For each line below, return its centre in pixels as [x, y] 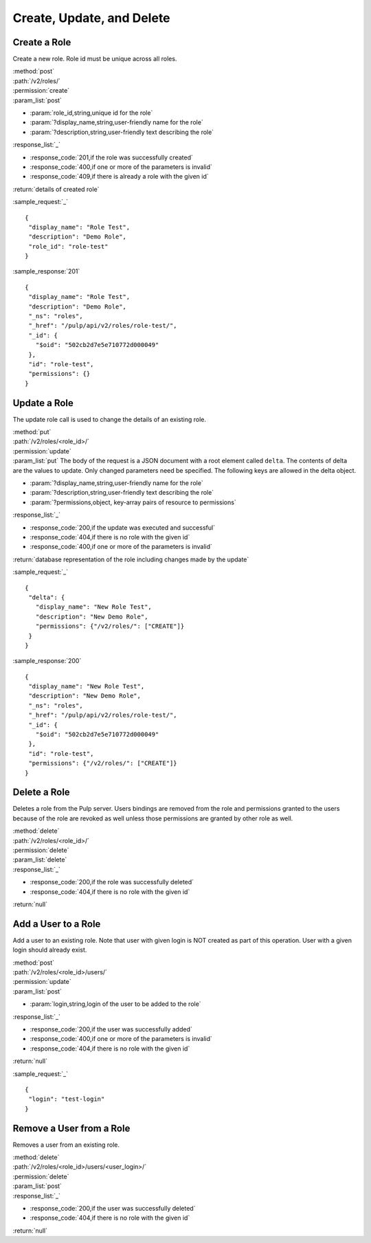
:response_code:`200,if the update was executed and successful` [123, 527]
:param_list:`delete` [40, 860]
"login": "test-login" [67, 1099]
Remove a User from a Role [71, 1128]
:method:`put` [32, 432]
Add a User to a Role [57, 924]
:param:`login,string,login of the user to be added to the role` [116, 1004]
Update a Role [43, 403]
